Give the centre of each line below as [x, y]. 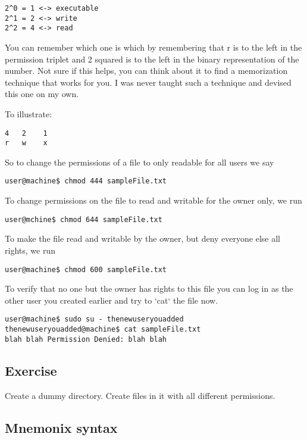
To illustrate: [29, 113]
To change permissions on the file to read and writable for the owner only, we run [153, 200]
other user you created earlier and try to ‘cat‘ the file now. [112, 300]
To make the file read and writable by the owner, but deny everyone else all [142, 238]
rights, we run [30, 250]
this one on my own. [42, 94]
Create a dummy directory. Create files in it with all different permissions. [140, 395]
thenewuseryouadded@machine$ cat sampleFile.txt [103, 330]
